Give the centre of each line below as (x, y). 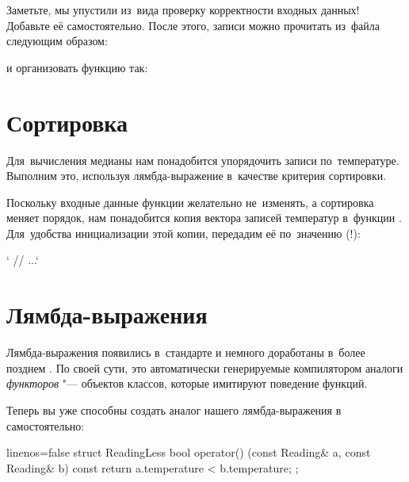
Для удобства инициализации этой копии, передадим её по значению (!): (183, 233)
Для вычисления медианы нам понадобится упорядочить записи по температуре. (203, 160)
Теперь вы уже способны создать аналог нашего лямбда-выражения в (174, 409)
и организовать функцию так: (77, 67)
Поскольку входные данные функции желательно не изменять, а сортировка (190, 202)
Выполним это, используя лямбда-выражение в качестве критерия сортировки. (197, 176)
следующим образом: (57, 41)
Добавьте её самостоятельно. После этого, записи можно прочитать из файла (193, 25)
